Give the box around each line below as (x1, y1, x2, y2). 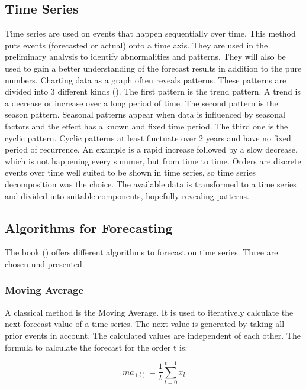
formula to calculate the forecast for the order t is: (5, 341, 188, 353)
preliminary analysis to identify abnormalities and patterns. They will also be (5, 50, 286, 63)
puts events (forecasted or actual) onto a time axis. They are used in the (5, 38, 268, 51)
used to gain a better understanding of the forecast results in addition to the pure (5, 61, 302, 74)
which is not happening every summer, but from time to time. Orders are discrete (5, 154, 301, 167)
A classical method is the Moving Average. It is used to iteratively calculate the (5, 306, 294, 318)
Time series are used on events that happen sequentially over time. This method (5, 27, 296, 40)
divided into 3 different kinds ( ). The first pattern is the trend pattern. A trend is (5, 85, 301, 98)
